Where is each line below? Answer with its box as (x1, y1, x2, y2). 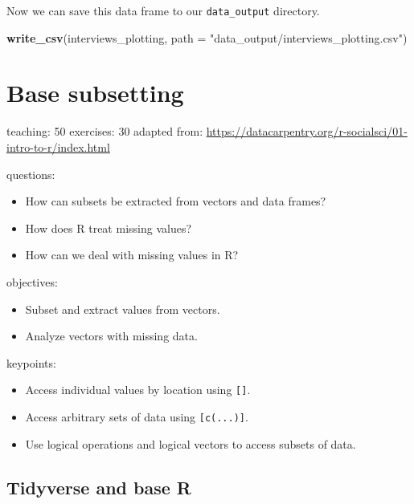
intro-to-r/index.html (6, 138, 110, 155)
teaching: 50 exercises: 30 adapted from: (6, 123, 203, 140)
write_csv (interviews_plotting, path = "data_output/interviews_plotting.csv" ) (6, 29, 408, 46)
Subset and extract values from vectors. (25, 300, 220, 317)
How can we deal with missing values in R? (25, 246, 239, 263)
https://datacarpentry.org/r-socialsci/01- (206, 123, 408, 140)
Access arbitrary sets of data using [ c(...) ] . (25, 408, 248, 425)
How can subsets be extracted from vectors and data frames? (25, 193, 326, 209)
